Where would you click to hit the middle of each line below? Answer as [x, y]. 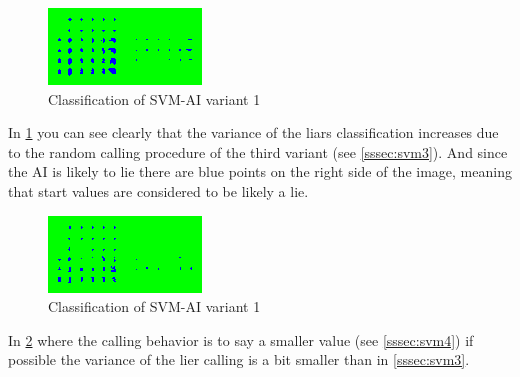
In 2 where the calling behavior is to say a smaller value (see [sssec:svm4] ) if [241, 339]
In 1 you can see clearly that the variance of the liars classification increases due [253, 132]
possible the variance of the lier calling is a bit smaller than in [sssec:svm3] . [239, 359]
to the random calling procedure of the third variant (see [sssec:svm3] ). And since [258, 151]
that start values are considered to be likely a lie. [158, 190]
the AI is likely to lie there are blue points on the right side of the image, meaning [260, 171]
